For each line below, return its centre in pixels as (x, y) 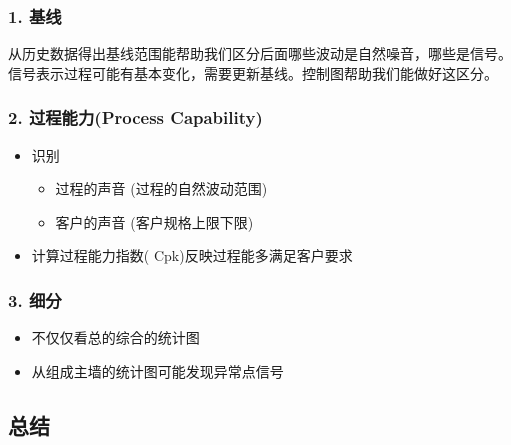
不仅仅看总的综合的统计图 (115, 337)
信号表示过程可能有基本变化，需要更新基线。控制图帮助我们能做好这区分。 (253, 72)
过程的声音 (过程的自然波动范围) (161, 188)
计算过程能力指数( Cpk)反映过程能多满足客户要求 (192, 255)
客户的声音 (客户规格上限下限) (154, 221)
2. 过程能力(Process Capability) (135, 117)
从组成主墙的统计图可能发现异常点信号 (157, 370)
